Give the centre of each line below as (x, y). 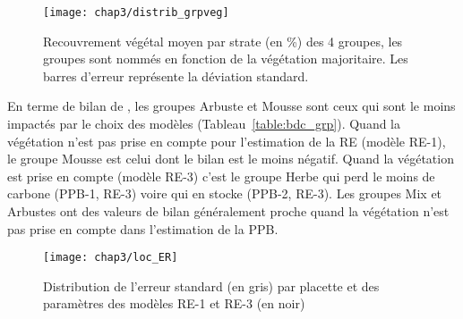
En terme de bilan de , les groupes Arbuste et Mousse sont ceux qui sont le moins (231, 106)
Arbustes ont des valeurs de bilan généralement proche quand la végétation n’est (228, 211)
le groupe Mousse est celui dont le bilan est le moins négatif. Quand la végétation (231, 159)
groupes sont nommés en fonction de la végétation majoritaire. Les (226, 59)
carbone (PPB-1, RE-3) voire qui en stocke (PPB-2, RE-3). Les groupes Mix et (225, 193)
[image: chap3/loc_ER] (111, 258)
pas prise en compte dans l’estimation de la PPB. (143, 228)
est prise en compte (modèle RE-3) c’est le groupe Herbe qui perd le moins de (221, 176)
